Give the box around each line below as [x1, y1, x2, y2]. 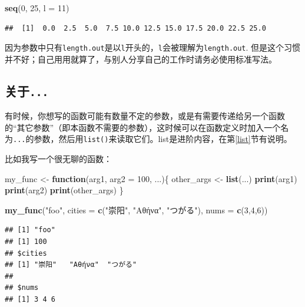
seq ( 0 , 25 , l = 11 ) [5, 2, 69, 14]
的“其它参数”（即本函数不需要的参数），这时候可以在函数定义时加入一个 [5, 121, 281, 133]
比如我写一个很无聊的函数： [5, 153, 112, 165]
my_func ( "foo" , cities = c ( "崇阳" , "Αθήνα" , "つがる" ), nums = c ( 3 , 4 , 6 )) [5, 203, 268, 216]
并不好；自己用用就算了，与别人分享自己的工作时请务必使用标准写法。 [5, 52, 277, 65]
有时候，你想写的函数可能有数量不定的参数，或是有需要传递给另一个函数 [5, 110, 285, 122]
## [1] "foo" [5, 226, 55, 235]
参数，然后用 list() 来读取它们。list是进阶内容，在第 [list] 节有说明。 [34, 133, 292, 145]
